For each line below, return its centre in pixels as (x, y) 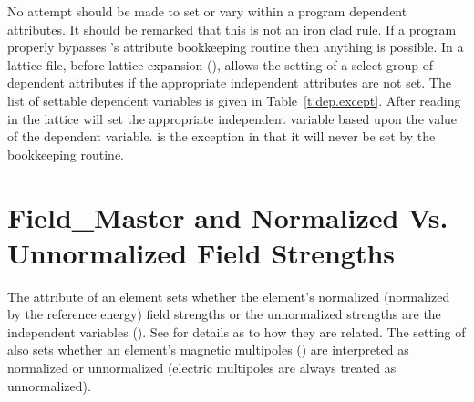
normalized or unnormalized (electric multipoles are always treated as (202, 368)
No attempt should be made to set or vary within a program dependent (207, 11)
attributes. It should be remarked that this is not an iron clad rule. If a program (232, 29)
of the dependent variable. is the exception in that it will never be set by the (222, 136)
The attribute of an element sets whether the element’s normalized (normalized (229, 296)
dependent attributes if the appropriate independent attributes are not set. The (229, 82)
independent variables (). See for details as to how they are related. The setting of (237, 331)
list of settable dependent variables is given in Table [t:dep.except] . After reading (234, 100)
